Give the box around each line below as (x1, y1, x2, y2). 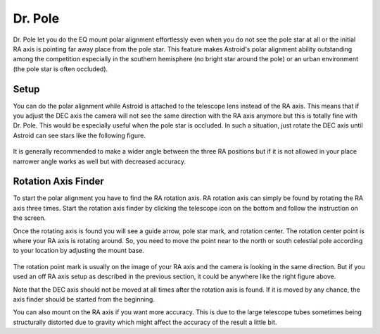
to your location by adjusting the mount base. (13, 247, 144, 255)
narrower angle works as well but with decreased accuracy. (13, 157, 186, 166)
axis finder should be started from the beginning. (13, 295, 155, 303)
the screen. (13, 214, 46, 222)
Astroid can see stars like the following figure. (13, 131, 146, 140)
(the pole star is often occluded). (13, 64, 108, 73)
